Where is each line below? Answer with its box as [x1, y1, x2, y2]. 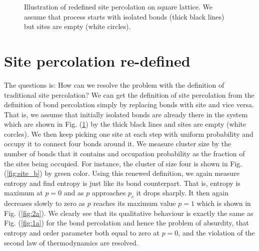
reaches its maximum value [93, 198, 176, 208]
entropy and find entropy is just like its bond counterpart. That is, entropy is [4, 177, 240, 188]
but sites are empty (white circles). [24, 21, 131, 32]
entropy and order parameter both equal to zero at [4, 227, 159, 238]
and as [63, 187, 84, 198]
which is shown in [196, 198, 251, 208]
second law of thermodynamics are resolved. [4, 237, 138, 247]
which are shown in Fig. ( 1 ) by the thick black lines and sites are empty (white [4, 119, 246, 129]
